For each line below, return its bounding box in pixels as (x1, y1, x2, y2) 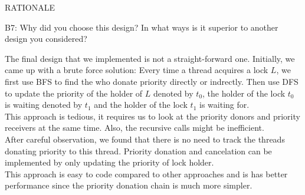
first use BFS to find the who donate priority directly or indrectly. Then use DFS (5, 75, 299, 87)
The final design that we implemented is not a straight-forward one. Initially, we (5, 52, 295, 64)
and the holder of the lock (94, 98, 188, 111)
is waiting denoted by (5, 98, 83, 111)
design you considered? (5, 32, 87, 45)
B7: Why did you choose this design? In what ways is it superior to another (5, 21, 278, 33)
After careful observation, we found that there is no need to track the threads (5, 133, 285, 145)
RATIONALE (5, 1, 55, 13)
